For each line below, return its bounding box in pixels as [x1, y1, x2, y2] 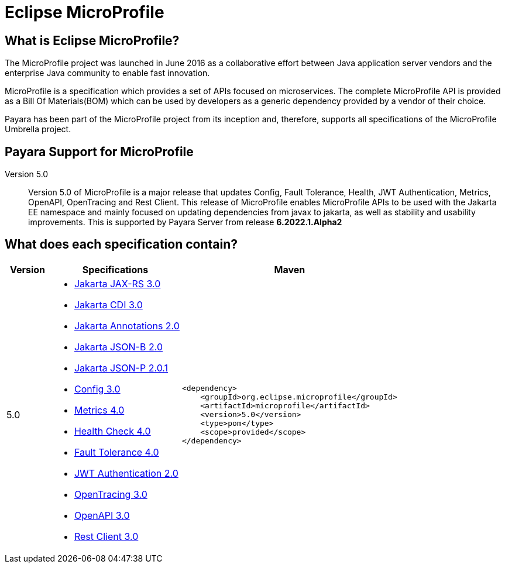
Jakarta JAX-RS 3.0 [74, 277, 161, 290]
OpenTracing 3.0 [74, 488, 147, 500]
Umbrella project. [5, 124, 71, 135]
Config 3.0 [74, 383, 121, 395]
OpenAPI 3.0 [74, 509, 130, 521]
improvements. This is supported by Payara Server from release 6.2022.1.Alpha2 [28, 217, 342, 228]
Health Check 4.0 [74, 425, 151, 437]
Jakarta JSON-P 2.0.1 [74, 362, 169, 374]
